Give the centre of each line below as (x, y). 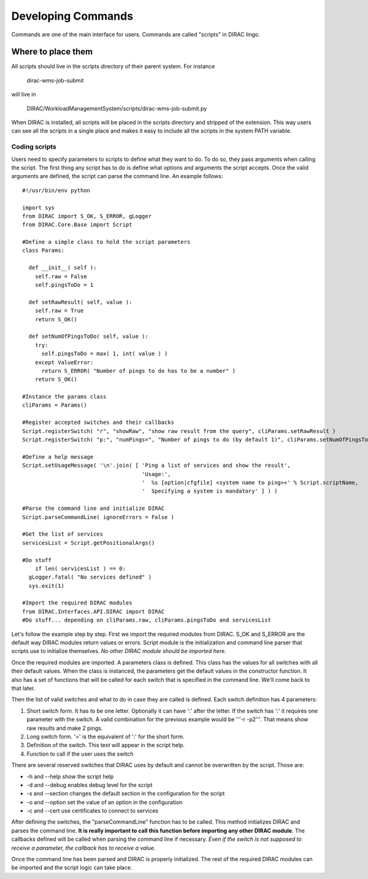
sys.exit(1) (46, 586)
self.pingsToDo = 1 (64, 285)
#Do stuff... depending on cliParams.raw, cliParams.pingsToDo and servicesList (147, 620)
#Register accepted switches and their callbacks (98, 423)
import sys (39, 208)
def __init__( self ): (63, 268)
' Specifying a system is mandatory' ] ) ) (209, 491)
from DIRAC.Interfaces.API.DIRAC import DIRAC (94, 611)
